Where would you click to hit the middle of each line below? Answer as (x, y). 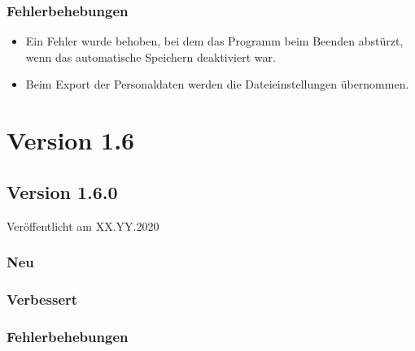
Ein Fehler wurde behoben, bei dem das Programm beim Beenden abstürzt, (214, 41)
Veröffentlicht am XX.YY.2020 (83, 225)
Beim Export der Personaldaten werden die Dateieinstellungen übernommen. (217, 84)
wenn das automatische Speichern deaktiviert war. (151, 56)
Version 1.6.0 (62, 191)
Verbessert (42, 299)
